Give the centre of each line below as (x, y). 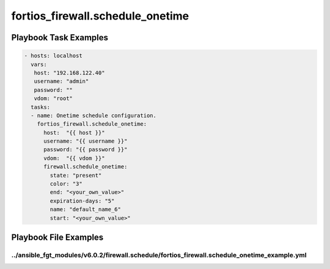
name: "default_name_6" (86, 210)
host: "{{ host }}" (74, 132)
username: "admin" (61, 81)
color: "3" (66, 184)
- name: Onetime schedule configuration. (94, 115)
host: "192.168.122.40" (69, 73)
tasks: (41, 107)
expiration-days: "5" (82, 201)
